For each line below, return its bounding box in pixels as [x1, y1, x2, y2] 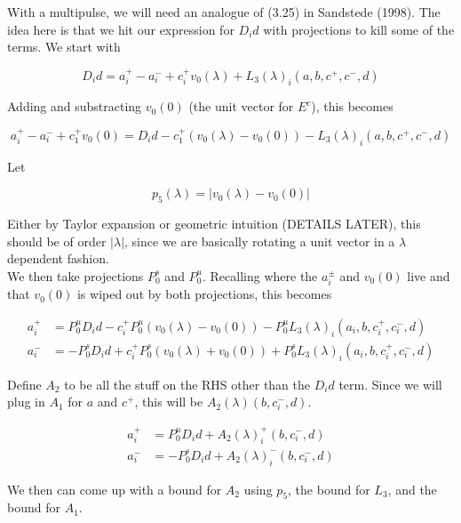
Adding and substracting [7, 97, 142, 116]
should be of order [7, 231, 107, 250]
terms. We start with [7, 37, 121, 56]
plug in [7, 392, 45, 411]
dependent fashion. [7, 249, 109, 268]
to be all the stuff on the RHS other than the [64, 374, 311, 393]
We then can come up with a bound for [7, 479, 222, 498]
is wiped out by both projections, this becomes [76, 285, 332, 303]
